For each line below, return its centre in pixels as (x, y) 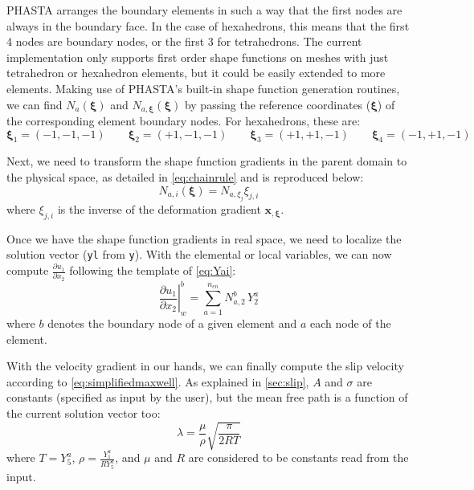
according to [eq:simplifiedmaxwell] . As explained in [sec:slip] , (158, 381)
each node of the (350, 323)
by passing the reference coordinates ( (278, 104)
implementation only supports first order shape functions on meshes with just (198, 57)
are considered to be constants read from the (298, 457)
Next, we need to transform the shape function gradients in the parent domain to (207, 161)
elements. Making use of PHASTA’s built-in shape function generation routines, (203, 88)
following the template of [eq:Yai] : (153, 270)
